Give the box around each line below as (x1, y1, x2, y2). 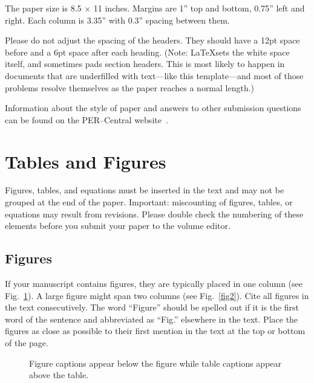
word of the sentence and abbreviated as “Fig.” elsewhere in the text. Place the (5, 312, 298, 325)
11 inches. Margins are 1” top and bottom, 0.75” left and (93, 2, 305, 14)
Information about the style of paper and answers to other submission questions (5, 101, 301, 114)
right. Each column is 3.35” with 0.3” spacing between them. (5, 13, 230, 26)
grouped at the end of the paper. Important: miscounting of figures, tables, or (5, 196, 293, 208)
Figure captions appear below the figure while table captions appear (29, 356, 282, 369)
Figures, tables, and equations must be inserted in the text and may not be (5, 184, 284, 196)
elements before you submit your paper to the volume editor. (5, 219, 231, 232)
